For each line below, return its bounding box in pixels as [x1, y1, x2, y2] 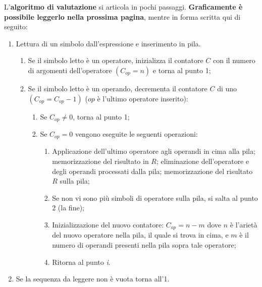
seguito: [4, 21, 28, 32]
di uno [217, 83, 237, 93]
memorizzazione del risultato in [52, 156, 149, 166]
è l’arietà [230, 219, 257, 230]
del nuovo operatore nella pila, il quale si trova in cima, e [52, 229, 229, 240]
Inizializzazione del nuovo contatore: [52, 219, 164, 230]
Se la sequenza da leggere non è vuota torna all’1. [16, 273, 170, 284]
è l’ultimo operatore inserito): [97, 93, 188, 103]
